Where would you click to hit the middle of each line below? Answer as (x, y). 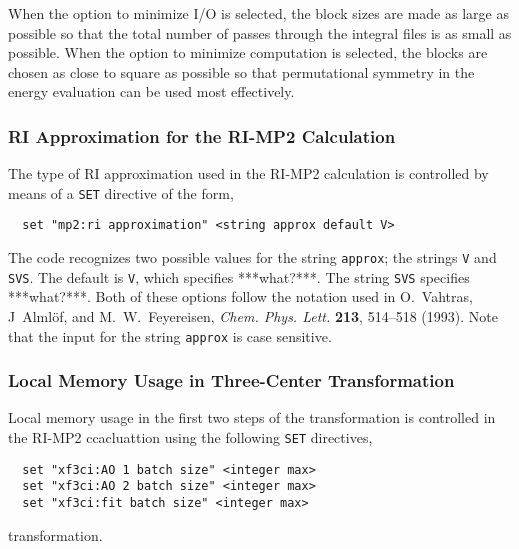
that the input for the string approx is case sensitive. (170, 335)
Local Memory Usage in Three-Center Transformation (231, 380)
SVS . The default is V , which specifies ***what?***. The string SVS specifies (239, 276)
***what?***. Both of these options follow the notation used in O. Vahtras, (240, 296)
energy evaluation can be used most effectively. (151, 91)
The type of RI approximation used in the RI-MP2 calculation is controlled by (248, 173)
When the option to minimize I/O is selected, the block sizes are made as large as (258, 13)
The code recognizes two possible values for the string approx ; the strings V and (252, 257)
